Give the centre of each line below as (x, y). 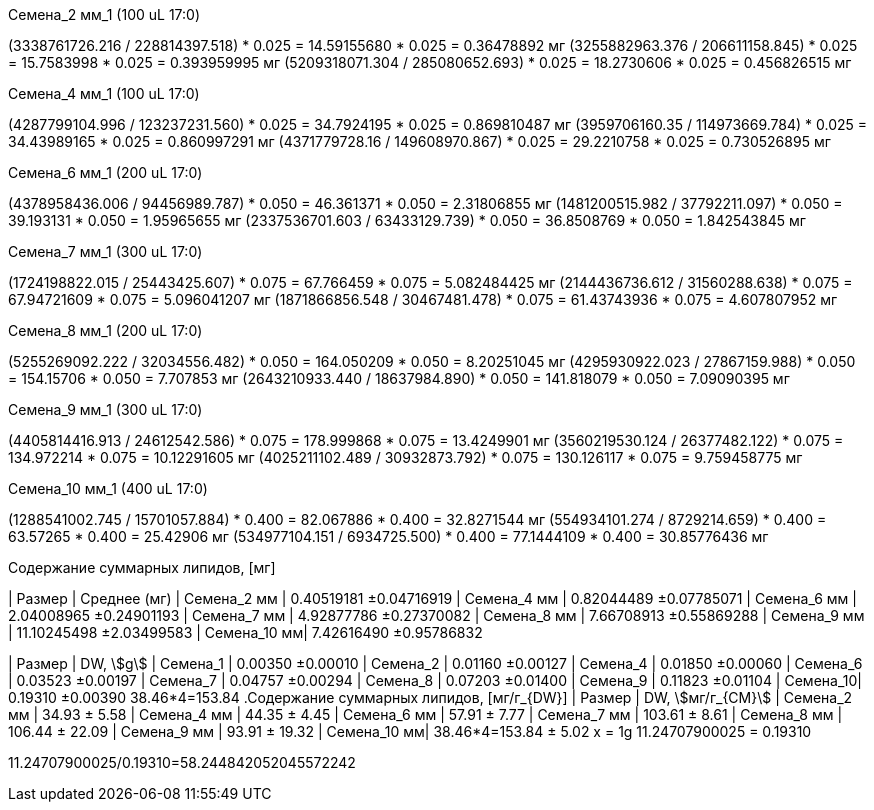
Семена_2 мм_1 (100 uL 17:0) (104, 14)
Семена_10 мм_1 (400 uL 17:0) (108, 488)
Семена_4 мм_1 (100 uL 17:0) (104, 93)
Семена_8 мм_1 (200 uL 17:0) (105, 330)
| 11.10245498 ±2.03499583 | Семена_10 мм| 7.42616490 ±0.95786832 (245, 632)
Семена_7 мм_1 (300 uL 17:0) (105, 251)
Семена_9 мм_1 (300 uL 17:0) (105, 409)
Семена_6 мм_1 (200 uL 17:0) (105, 172)
